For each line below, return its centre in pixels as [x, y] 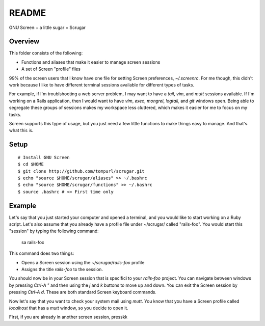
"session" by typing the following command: [54, 231]
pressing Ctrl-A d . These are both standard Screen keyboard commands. [83, 292]
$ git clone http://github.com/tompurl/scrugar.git [81, 171]
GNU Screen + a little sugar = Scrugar [47, 27]
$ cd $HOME [31, 164]
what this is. [21, 131]
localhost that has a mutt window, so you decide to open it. [69, 308]
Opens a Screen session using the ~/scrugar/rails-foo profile [83, 262]
